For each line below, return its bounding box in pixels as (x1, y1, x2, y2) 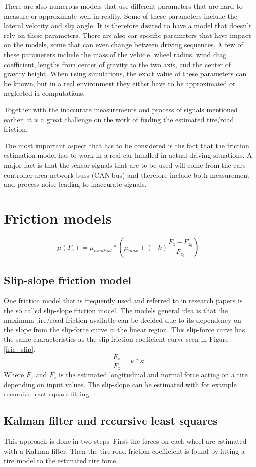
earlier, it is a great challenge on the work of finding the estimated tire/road (4, 114, 234, 124)
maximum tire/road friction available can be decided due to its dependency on (4, 315, 241, 325)
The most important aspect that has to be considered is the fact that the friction (4, 140, 249, 150)
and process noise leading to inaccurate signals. (4, 179, 146, 189)
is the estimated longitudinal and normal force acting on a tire (59, 369, 248, 380)
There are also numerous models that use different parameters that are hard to (4, 1, 243, 11)
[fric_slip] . (4, 343, 36, 354)
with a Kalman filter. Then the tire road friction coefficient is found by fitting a (4, 445, 245, 456)
